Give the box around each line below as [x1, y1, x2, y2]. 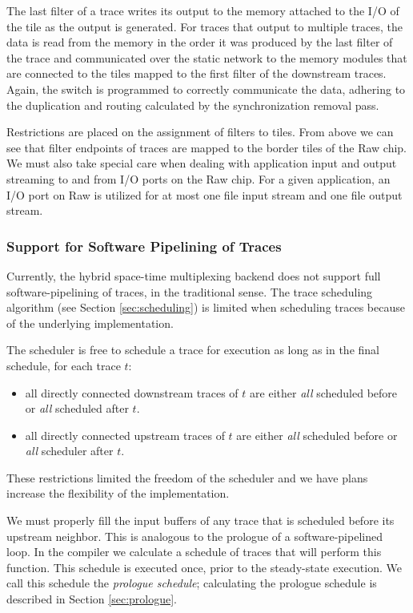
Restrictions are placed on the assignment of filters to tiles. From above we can [6, 123, 394, 140]
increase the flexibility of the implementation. [6, 485, 230, 502]
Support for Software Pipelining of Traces [6, 236, 282, 256]
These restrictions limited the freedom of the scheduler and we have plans [6, 469, 368, 486]
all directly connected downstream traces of [25, 384, 239, 401]
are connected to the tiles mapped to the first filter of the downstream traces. [6, 65, 387, 82]
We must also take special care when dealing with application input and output [6, 155, 397, 171]
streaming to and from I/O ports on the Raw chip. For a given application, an [6, 170, 391, 187]
